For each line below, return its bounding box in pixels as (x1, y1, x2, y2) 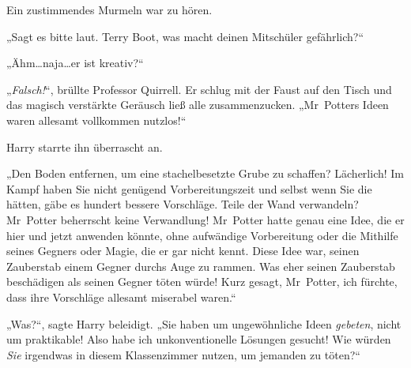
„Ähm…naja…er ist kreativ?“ (6, 54, 144, 71)
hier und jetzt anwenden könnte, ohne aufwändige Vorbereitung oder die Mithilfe (6, 227, 398, 243)
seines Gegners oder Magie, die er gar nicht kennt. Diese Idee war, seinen (6, 242, 360, 259)
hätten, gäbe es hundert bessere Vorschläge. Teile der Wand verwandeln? (6, 196, 359, 212)
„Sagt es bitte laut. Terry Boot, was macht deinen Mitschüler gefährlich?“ (6, 28, 364, 44)
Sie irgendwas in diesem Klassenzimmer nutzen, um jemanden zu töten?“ (6, 346, 360, 362)
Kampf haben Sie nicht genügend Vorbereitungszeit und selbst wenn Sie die (6, 180, 372, 197)
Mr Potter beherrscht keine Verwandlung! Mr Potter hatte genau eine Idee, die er (6, 211, 405, 227)
